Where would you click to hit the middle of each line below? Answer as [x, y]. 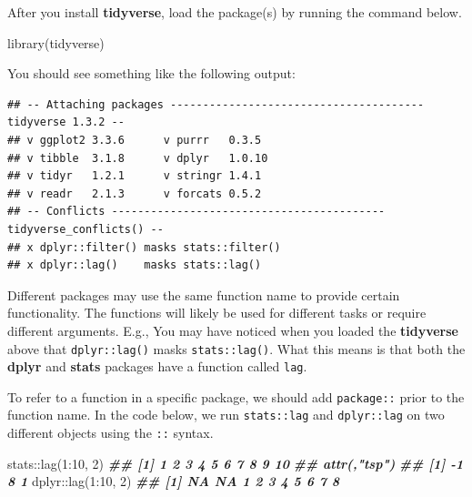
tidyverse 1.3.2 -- [66, 122]
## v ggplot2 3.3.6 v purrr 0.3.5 [135, 140]
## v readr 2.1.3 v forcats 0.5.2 [135, 193]
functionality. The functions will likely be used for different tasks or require [217, 313]
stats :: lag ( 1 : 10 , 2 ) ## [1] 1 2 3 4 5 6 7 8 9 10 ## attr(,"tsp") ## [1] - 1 [236, 463]
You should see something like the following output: [151, 73]
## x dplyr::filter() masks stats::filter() [144, 247]
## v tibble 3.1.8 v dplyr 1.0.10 [138, 158]
